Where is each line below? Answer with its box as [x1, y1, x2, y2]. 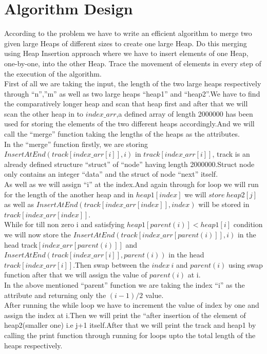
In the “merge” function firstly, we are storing [4, 138, 148, 149]
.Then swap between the [73, 259, 149, 270]
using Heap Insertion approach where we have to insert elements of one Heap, [4, 48, 249, 59]
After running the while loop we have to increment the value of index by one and [4, 300, 259, 310]
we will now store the [4, 229, 71, 239]
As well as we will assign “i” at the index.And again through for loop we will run [4, 179, 259, 190]
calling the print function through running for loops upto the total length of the [4, 329, 256, 340]
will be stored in [198, 199, 250, 210]
